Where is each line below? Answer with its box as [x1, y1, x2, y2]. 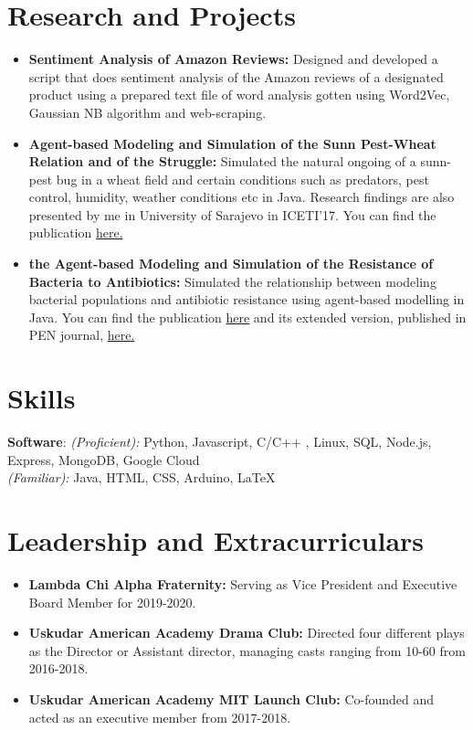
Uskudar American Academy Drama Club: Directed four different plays [28, 623, 465, 642]
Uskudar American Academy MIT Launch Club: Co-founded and [28, 690, 435, 709]
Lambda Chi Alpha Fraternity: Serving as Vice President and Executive [28, 575, 457, 594]
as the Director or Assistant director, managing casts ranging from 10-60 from [28, 640, 466, 660]
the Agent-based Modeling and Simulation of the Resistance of [28, 254, 434, 273]
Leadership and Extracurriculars [7, 522, 425, 559]
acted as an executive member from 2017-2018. [28, 707, 291, 726]
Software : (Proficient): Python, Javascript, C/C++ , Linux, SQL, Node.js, [7, 432, 432, 451]
